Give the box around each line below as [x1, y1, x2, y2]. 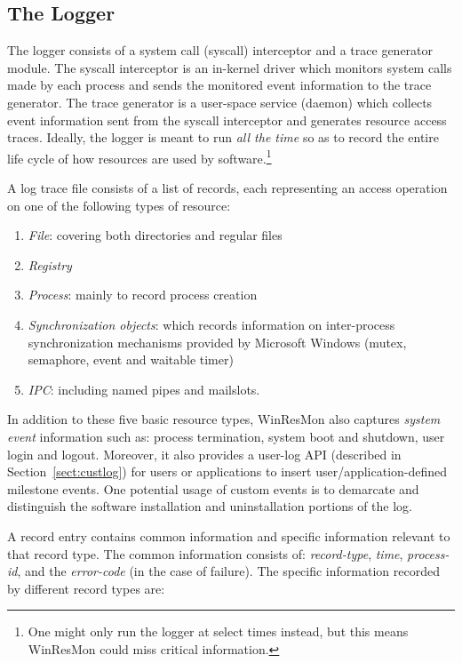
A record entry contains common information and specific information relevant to [7, 526, 450, 545]
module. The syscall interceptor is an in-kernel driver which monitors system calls [7, 58, 452, 76]
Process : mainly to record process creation [28, 285, 258, 304]
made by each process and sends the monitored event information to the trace [7, 76, 432, 94]
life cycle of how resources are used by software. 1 [7, 146, 272, 167]
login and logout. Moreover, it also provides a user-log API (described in [7, 444, 402, 463]
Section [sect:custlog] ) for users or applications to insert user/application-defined [7, 462, 448, 481]
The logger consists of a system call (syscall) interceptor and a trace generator [7, 41, 434, 60]
